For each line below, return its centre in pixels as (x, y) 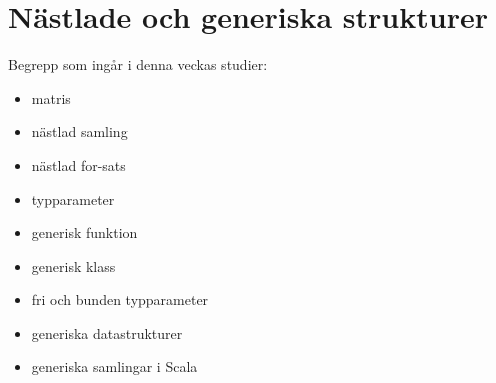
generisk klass (73, 265)
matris (51, 97)
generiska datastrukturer (107, 332)
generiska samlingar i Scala (114, 366)
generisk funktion (84, 232)
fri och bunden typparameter (120, 299)
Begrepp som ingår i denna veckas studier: (138, 64)
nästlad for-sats (78, 164)
